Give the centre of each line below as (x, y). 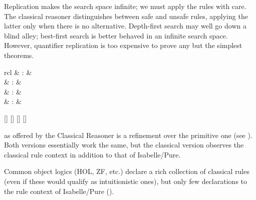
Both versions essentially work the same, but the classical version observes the (124, 145)
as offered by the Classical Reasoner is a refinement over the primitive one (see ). (128, 135)
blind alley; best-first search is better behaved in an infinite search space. (116, 35)
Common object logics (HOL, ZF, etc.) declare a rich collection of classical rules (127, 171)
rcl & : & (18, 72)
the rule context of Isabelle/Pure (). (59, 191)
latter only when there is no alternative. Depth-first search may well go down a (125, 26)
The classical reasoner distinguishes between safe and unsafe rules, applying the (126, 16)
